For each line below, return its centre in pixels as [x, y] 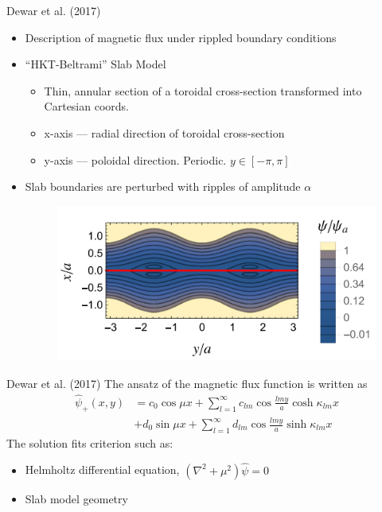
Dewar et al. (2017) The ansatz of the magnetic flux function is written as [187, 384]
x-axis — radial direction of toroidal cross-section [164, 132]
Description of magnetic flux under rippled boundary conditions [181, 37]
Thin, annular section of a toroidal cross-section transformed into [203, 90]
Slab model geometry [76, 498]
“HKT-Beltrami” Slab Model [95, 64]
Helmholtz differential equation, [102, 469]
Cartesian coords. [86, 106]
